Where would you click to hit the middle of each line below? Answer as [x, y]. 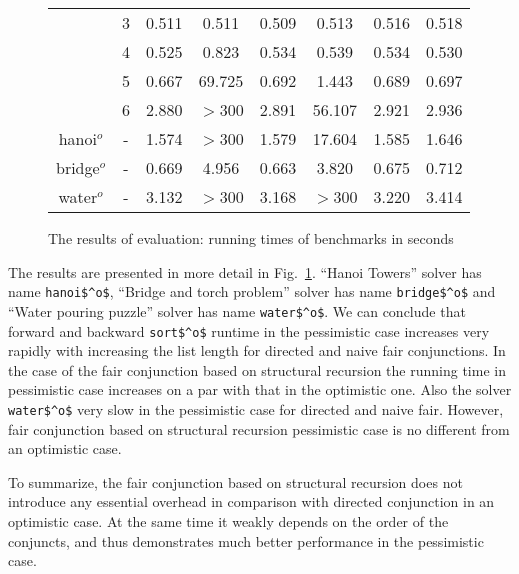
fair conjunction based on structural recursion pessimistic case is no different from [259, 428]
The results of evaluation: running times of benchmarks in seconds [251, 238]
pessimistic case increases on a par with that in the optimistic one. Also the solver [260, 389]
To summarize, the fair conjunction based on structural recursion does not [235, 481]
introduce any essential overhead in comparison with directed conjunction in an [251, 501]
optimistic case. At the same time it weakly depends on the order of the [228, 520]
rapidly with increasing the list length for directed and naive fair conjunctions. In [257, 350]
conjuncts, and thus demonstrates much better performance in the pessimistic [246, 540]
